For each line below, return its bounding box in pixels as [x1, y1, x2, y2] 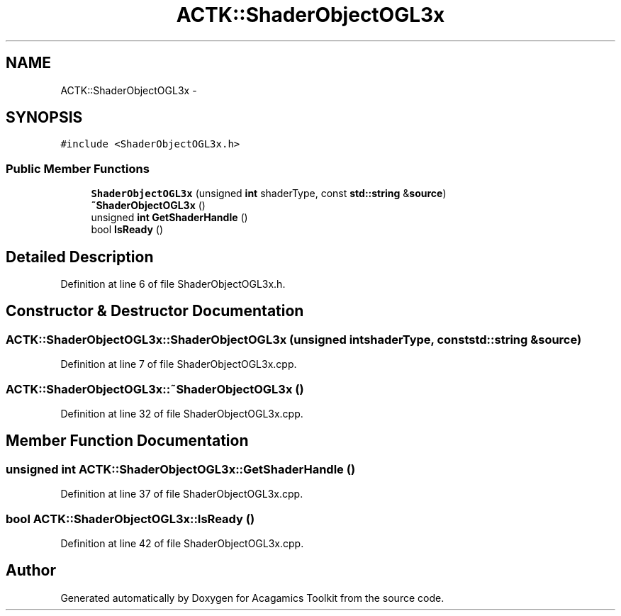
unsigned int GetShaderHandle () [91, 211, 248, 224]
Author [6, 561, 56, 580]
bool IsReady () [91, 223, 164, 236]
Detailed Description [6, 247, 154, 266]
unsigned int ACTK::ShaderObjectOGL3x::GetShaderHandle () [6, 461, 356, 476]
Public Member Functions [6, 161, 150, 176]
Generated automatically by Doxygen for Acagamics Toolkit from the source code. [60, 591, 444, 604]
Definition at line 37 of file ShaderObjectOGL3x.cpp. [60, 488, 303, 500]
